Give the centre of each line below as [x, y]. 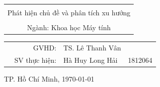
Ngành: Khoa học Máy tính [69, 27]
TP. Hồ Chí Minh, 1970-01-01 [49, 78]
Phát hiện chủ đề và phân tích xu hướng [69, 12]
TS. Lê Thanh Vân [92, 47]
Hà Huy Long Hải [90, 60]
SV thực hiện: [36, 60]
